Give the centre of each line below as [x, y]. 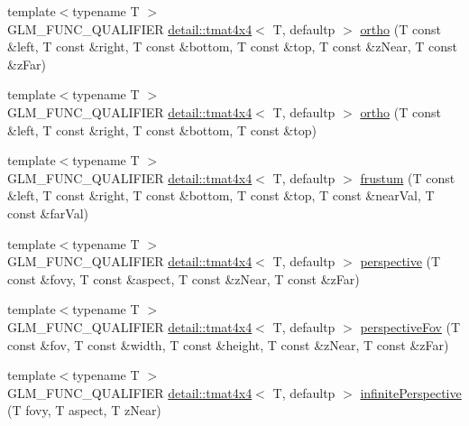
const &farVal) [48, 213]
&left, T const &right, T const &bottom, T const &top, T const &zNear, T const [232, 46]
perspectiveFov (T [410, 326]
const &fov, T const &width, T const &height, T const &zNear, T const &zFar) [228, 344]
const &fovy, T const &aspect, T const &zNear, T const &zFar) [184, 278]
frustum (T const [408, 177]
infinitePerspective [411, 392]
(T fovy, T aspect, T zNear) [84, 410]
